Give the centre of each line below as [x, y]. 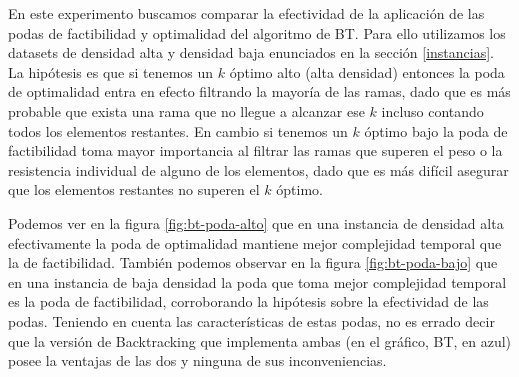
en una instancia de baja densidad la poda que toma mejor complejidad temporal [257, 281]
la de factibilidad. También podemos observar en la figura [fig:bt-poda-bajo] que [253, 262]
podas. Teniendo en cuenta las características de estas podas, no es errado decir [251, 320]
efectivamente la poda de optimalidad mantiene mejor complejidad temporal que [255, 242]
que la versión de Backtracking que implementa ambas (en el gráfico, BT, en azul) [260, 340]
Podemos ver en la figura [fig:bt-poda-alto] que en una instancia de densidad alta [256, 222]
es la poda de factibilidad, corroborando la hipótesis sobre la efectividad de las [248, 301]
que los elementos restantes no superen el [134, 189]
